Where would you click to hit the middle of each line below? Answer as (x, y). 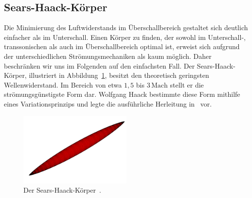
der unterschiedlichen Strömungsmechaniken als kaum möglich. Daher (108, 56)
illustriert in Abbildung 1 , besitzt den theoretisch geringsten (119, 75)
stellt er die (187, 84)
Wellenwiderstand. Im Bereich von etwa (63, 84)
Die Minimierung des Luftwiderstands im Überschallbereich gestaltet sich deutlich (126, 27)
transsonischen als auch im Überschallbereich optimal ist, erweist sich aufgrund (122, 46)
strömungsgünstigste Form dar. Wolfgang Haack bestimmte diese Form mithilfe (122, 94)
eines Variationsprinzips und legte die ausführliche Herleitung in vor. (108, 103)
